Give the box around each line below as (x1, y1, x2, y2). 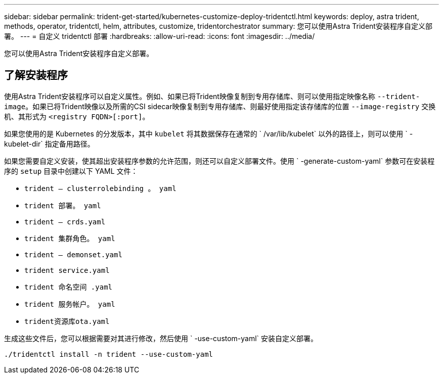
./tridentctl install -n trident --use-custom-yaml (4, 350, 213, 358)
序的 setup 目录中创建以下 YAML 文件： (4, 166, 138, 175)
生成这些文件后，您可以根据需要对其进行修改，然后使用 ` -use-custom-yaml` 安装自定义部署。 (4, 334, 318, 343)
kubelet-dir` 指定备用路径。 (4, 139, 95, 148)
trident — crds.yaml (24, 217, 106, 226)
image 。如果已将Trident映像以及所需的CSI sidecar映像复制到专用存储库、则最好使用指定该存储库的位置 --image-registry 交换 (4, 102, 436, 111)
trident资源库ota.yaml (24, 317, 110, 325)
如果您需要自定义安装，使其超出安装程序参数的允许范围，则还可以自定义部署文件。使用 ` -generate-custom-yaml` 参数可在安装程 (4, 156, 435, 165)
